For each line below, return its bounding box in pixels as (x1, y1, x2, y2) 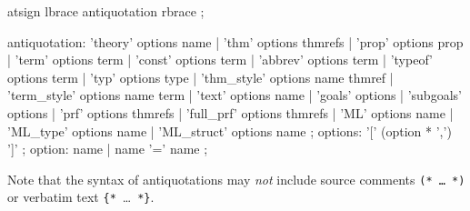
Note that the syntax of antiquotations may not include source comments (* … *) (7, 169, 465, 188)
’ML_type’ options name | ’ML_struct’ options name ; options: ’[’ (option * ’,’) (7, 121, 452, 140)
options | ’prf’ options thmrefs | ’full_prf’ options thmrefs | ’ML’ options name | (7, 103, 454, 122)
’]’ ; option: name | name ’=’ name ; (7, 139, 208, 158)
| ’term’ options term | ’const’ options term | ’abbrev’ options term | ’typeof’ (7, 50, 433, 69)
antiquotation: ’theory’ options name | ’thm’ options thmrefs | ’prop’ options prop (7, 32, 464, 51)
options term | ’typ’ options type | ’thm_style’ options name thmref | (7, 67, 394, 86)
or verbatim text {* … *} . (7, 187, 155, 206)
